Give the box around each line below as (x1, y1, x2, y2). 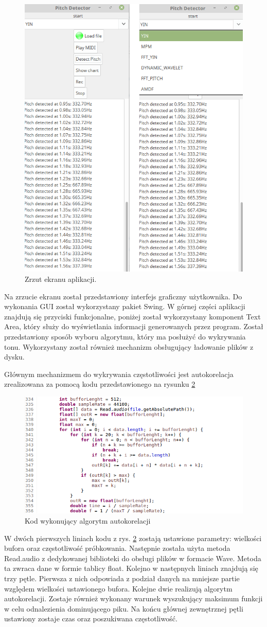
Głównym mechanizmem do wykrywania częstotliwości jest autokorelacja (4, 368, 234, 379)
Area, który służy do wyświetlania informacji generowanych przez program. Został (4, 321, 263, 332)
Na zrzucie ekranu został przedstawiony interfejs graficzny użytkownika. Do (4, 291, 242, 301)
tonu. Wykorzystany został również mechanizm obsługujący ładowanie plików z (4, 341, 254, 352)
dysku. (4, 351, 25, 362)
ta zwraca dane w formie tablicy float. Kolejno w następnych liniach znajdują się (4, 563, 258, 574)
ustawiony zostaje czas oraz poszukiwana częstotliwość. (4, 613, 177, 624)
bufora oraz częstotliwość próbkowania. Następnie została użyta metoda (4, 543, 230, 553)
